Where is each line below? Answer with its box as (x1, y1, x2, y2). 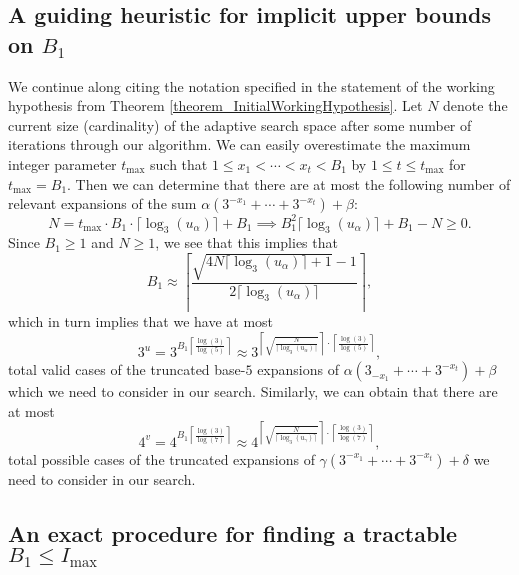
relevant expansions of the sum (8, 193, 197, 214)
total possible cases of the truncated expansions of (8, 448, 315, 469)
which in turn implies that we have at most (8, 311, 274, 332)
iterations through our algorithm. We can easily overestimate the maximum (8, 134, 471, 155)
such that (150, 153, 208, 174)
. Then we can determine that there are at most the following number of (67, 173, 511, 194)
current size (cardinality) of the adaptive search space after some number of (8, 114, 472, 135)
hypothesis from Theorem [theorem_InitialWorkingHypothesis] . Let (8, 95, 423, 116)
